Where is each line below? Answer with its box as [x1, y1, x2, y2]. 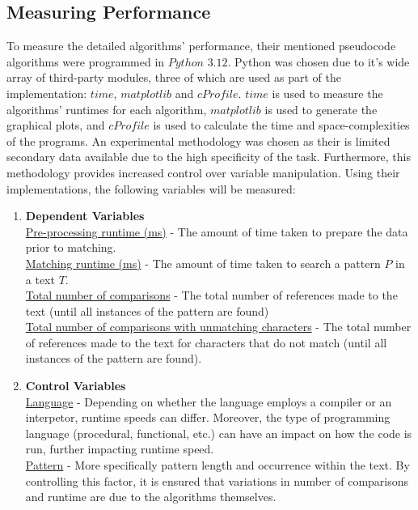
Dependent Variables [25, 207, 145, 224]
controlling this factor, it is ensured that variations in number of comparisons [25, 472, 409, 489]
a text [25, 270, 55, 287]
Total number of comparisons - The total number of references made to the [25, 287, 398, 304]
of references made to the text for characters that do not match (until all [25, 334, 387, 351]
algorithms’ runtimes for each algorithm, [6, 100, 207, 117]
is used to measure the [272, 84, 383, 101]
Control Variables [25, 377, 126, 394]
